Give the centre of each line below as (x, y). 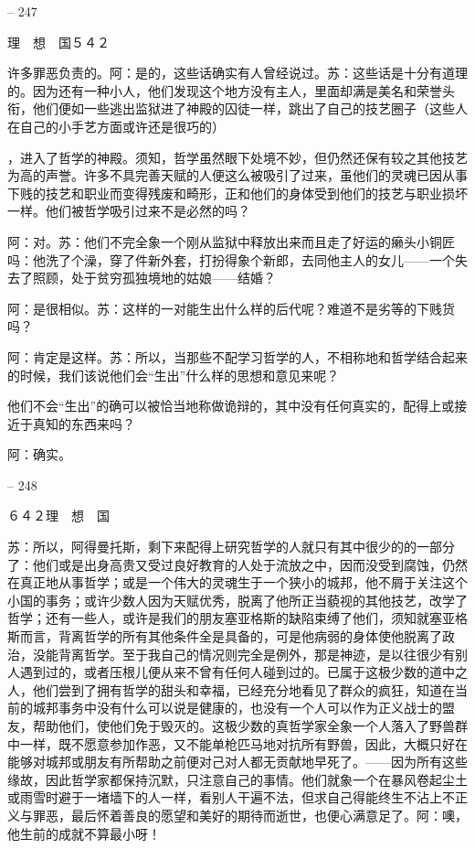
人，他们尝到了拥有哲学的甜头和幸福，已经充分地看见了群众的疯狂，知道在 (231, 689)
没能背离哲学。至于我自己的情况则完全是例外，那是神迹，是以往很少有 (243, 654)
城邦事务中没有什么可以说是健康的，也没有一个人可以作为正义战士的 (237, 708)
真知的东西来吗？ (84, 423)
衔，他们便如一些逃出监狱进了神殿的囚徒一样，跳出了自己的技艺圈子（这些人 (237, 108)
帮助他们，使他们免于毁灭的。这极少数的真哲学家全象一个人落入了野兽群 (250, 725)
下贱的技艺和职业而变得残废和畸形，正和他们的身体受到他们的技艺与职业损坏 (237, 193)
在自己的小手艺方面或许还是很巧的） (116, 126)
